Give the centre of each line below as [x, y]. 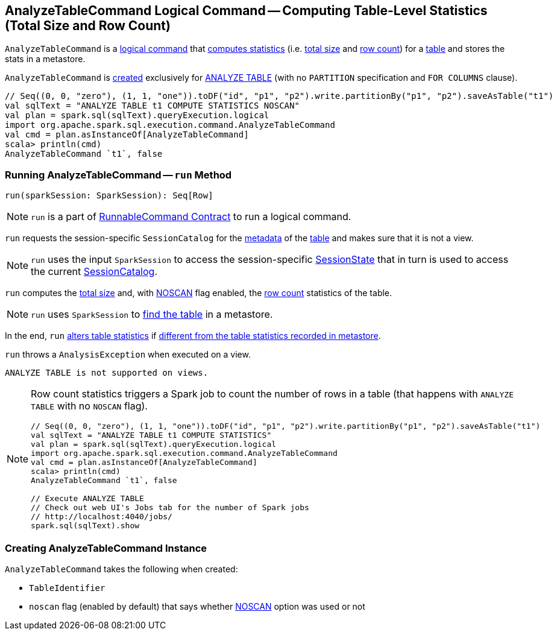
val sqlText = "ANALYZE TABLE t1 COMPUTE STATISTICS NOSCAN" [152, 106]
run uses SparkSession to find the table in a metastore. [152, 314]
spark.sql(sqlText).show [85, 526]
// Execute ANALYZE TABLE [87, 499]
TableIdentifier [67, 588]
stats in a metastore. [45, 59]
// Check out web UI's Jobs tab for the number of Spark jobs [170, 508]
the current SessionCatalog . [94, 272]
